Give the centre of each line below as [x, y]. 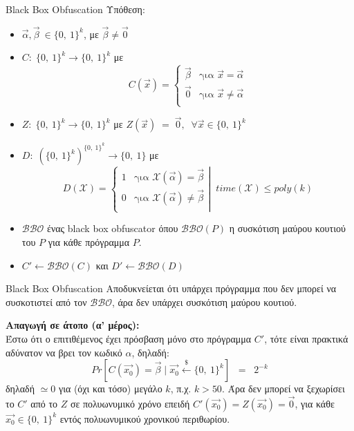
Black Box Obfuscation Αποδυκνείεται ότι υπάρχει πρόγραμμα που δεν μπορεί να [171, 288]
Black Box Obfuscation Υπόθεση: [75, 9]
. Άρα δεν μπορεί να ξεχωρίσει [283, 389]
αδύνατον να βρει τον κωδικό [64, 352]
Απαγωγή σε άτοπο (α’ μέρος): [73, 325]
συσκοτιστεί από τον [46, 301]
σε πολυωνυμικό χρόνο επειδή [130, 403]
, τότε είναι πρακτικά [306, 338]
